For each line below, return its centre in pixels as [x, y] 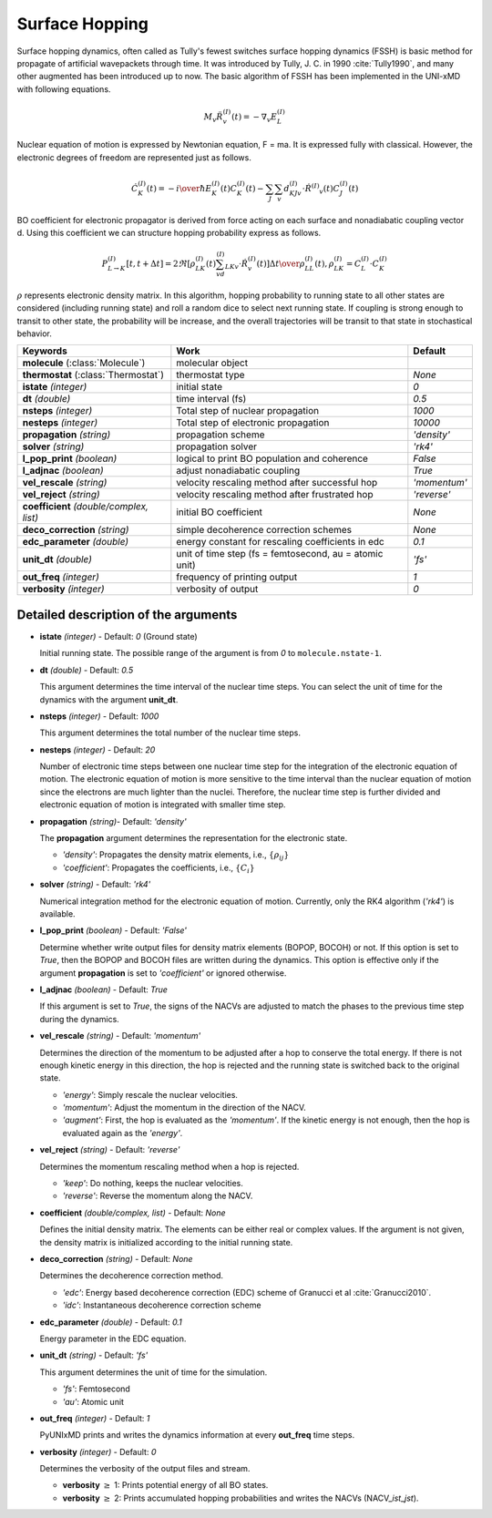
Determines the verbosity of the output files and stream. [145, 1469]
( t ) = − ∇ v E [254, 118]
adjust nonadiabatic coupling [238, 471]
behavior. [34, 333]
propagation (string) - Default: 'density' [113, 821]
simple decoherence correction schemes [264, 530]
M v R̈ [213, 118]
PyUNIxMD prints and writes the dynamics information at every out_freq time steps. [197, 1435]
